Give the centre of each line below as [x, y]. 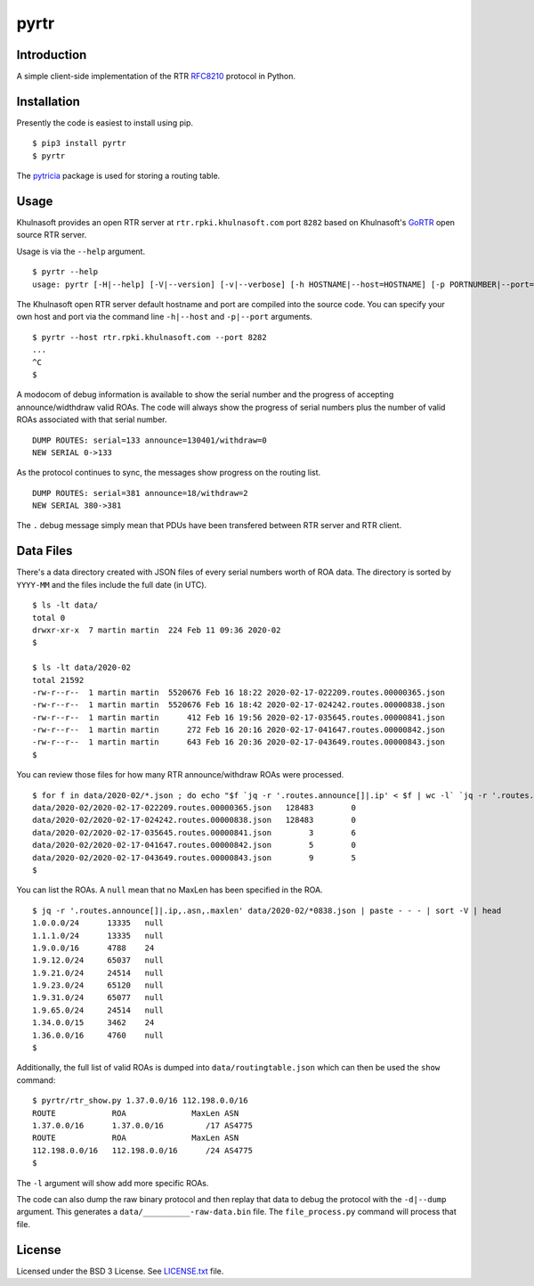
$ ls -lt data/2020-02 [82, 667]
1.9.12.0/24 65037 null [98, 960]
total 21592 [58, 680]
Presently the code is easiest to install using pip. [105, 122]
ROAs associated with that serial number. [92, 419]
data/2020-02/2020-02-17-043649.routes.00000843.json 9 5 [194, 858]
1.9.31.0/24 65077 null [98, 998]
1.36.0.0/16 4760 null [98, 1035]
